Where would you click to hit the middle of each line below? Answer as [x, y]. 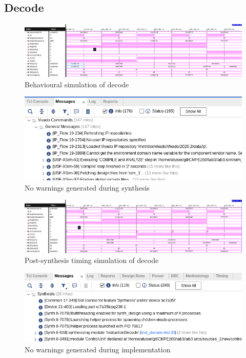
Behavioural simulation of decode [77, 84]
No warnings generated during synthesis [87, 187]
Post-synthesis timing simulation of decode [92, 260]
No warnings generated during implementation [98, 350]
